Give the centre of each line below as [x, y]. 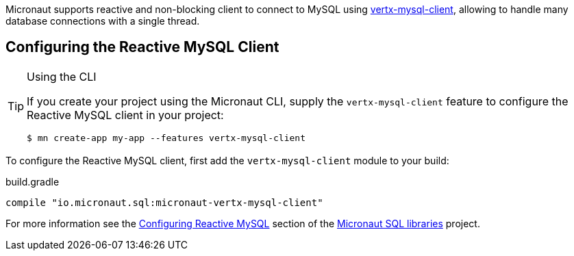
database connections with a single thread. [103, 21]
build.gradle [33, 181]
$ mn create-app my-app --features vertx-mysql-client [166, 138]
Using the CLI [62, 76]
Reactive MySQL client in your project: [125, 115]
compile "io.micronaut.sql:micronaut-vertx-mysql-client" [164, 202]
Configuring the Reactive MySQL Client [142, 47]
